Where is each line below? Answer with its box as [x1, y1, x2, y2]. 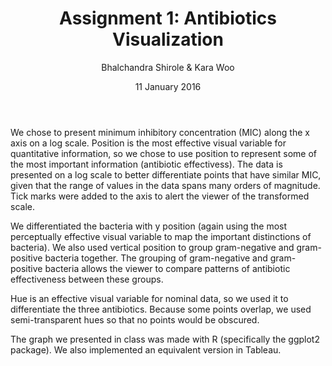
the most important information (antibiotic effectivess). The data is [10, 158, 283, 170]
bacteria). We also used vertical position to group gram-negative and [10, 241, 295, 253]
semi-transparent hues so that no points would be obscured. [10, 313, 260, 326]
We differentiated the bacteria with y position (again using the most [10, 220, 288, 232]
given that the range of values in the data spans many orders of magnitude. [10, 179, 321, 191]
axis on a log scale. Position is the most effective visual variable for [10, 137, 287, 149]
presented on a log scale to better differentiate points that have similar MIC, [10, 168, 322, 181]
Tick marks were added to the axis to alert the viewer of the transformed [10, 190, 310, 202]
